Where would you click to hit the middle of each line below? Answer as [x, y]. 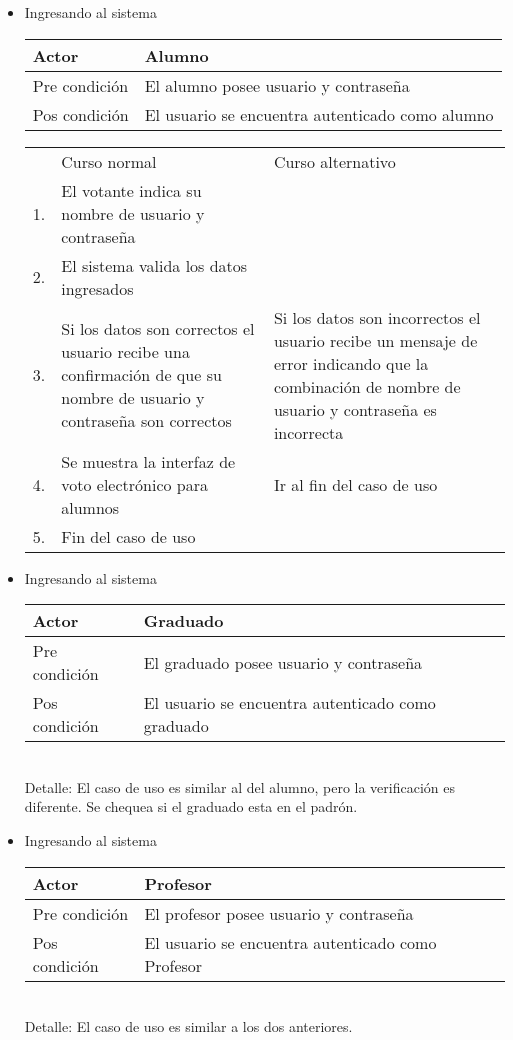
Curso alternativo [334, 161]
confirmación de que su [141, 375]
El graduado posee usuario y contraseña [283, 662]
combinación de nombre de [367, 386]
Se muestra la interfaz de [148, 461]
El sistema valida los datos [154, 265]
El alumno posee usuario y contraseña [277, 85]
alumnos [90, 507]
